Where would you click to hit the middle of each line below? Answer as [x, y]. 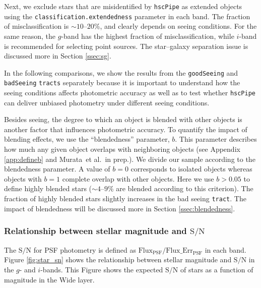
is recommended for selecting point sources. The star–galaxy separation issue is [126, 46]
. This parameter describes [216, 139]
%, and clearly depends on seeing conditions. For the [175, 26]
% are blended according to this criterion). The [180, 188]
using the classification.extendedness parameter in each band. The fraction [127, 16]
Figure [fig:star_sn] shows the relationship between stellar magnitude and [118, 260]
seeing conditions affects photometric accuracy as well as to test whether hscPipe [130, 92]
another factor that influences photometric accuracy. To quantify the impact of [126, 129]
